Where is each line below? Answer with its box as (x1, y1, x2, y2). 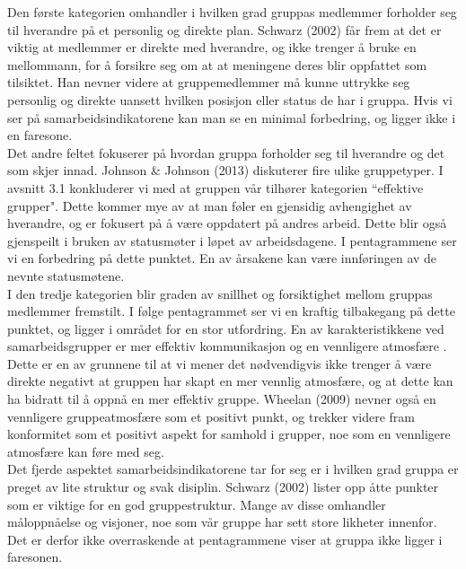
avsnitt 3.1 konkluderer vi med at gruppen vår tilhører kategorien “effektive (7, 178, 424, 197)
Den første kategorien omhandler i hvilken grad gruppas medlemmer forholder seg (7, 3, 457, 21)
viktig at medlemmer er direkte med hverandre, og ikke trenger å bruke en (7, 38, 417, 57)
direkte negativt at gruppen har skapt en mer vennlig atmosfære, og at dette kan (7, 372, 453, 390)
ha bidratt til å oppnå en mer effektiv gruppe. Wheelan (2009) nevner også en (7, 390, 436, 408)
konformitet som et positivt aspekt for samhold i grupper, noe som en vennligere (7, 425, 451, 443)
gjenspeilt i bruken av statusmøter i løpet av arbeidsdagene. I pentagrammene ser (7, 231, 457, 249)
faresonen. (7, 547, 63, 566)
